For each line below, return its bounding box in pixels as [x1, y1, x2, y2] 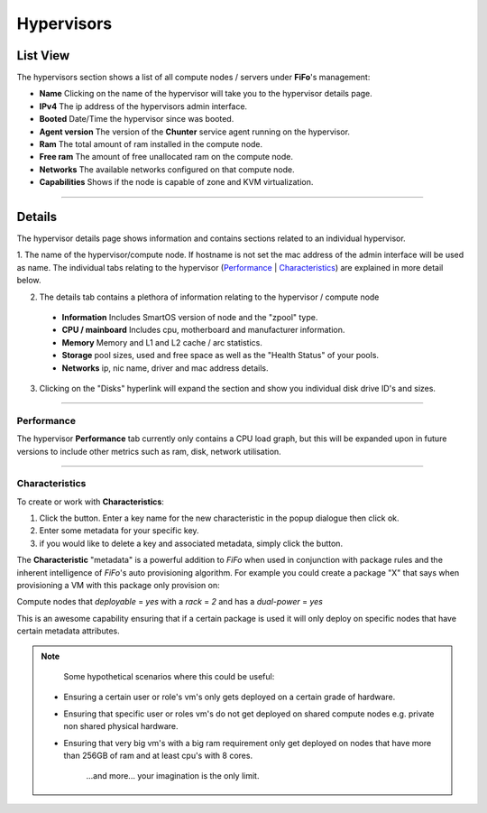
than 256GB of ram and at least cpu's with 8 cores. [63, 750, 253, 761]
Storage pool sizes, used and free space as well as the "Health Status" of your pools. [61, 350, 379, 361]
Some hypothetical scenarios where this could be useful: [63, 670, 275, 681]
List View [16, 48, 70, 63]
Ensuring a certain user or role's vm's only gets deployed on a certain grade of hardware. [63, 691, 396, 703]
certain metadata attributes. [16, 625, 121, 636]
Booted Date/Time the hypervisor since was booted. [39, 114, 234, 125]
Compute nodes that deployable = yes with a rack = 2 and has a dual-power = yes [16, 596, 324, 607]
